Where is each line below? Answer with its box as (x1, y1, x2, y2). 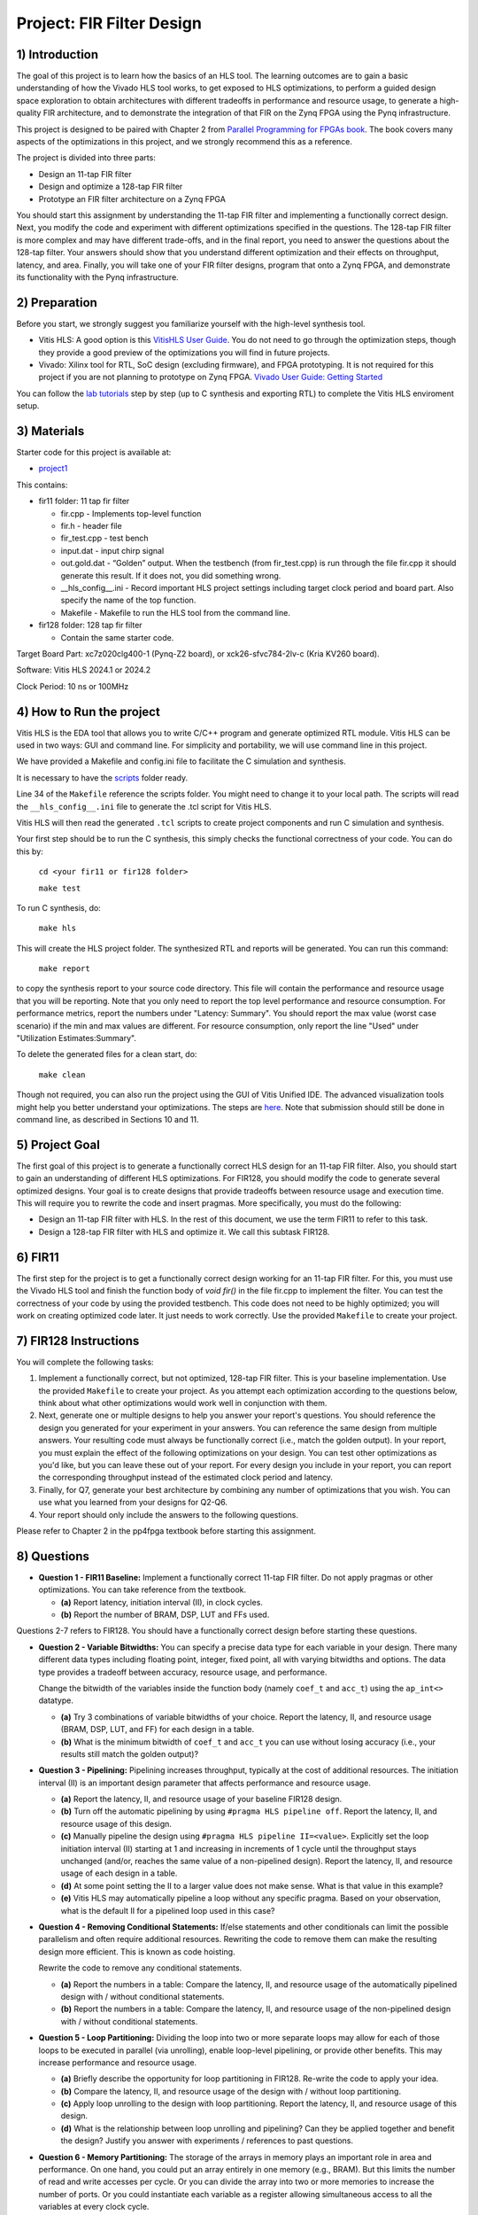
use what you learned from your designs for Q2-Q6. (38, 1497, 228, 1508)
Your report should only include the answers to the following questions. (38, 1509, 299, 1519)
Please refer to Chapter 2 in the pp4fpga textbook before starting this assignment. (16, 1525, 316, 1536)
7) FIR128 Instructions (16, 1333, 140, 1348)
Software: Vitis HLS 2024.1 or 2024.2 (16, 664, 151, 675)
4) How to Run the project (16, 704, 161, 719)
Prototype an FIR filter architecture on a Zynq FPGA (38, 193, 226, 204)
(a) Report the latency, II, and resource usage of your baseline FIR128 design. (60, 1794, 343, 1805)
